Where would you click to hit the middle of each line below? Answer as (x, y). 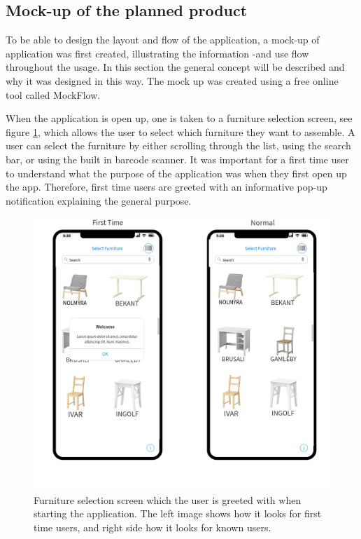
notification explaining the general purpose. (99, 200)
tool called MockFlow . (53, 94)
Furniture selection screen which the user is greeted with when (168, 499)
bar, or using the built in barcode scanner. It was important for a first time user (177, 159)
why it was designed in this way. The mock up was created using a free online (172, 80)
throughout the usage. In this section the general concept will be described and (175, 67)
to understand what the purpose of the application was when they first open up (176, 173)
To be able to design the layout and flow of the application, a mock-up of (163, 40)
